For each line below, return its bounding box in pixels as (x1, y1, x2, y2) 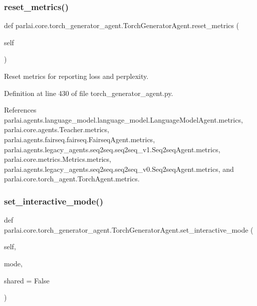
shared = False (4, 275, 50, 285)
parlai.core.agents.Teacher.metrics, (4, 124, 109, 135)
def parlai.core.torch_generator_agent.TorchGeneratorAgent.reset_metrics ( (4, 20, 239, 31)
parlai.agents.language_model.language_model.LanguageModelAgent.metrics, (4, 114, 243, 125)
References (4, 105, 37, 115)
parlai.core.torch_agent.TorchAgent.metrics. (4, 173, 140, 184)
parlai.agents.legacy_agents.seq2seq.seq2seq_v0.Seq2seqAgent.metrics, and (4, 163, 234, 174)
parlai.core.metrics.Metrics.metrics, (4, 154, 111, 164)
